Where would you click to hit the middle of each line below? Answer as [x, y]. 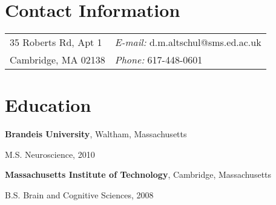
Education [48, 105]
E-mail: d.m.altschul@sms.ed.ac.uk [188, 42]
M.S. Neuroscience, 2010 [50, 154]
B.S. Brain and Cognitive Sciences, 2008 [79, 195]
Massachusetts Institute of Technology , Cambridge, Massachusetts [138, 174]
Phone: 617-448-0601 [159, 60]
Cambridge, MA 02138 [57, 60]
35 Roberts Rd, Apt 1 [56, 42]
